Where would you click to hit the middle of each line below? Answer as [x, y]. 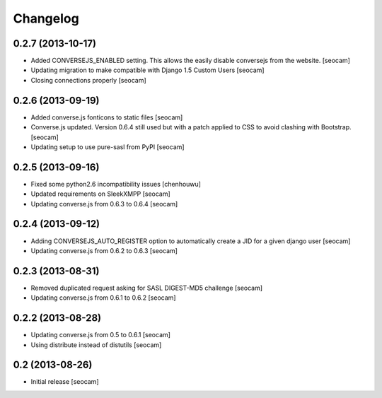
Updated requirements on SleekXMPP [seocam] [101, 194]
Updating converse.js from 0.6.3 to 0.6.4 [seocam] [104, 204]
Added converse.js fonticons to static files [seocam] [107, 117]
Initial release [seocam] [65, 382]
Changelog [46, 18]
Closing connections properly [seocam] [88, 80]
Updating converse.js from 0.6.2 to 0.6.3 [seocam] [104, 250]
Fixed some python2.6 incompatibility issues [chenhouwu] [116, 184]
